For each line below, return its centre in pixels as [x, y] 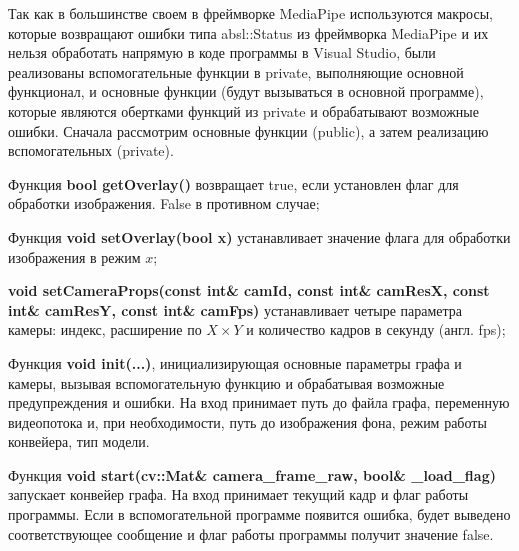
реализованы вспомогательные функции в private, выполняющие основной [236, 71]
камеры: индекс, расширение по [105, 329]
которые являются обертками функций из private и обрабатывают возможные [243, 110]
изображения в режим [74, 256]
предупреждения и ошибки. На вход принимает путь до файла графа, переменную [259, 402]
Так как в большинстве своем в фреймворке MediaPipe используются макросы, [250, 13]
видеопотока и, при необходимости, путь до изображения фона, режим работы [247, 421]
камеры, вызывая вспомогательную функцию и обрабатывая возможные [226, 382]
